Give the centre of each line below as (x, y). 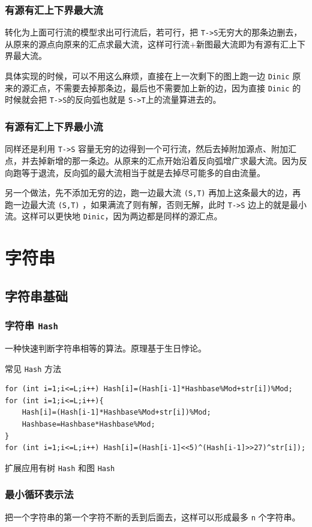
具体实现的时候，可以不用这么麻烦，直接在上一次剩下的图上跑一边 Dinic (147, 76)
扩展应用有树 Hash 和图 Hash (60, 467)
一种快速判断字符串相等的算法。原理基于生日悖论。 (106, 348)
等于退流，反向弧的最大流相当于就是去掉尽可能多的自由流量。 (143, 172)
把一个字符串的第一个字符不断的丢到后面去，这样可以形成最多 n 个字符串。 (153, 516)
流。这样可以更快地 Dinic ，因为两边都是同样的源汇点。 (114, 216)
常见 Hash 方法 (33, 368)
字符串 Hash (31, 325)
